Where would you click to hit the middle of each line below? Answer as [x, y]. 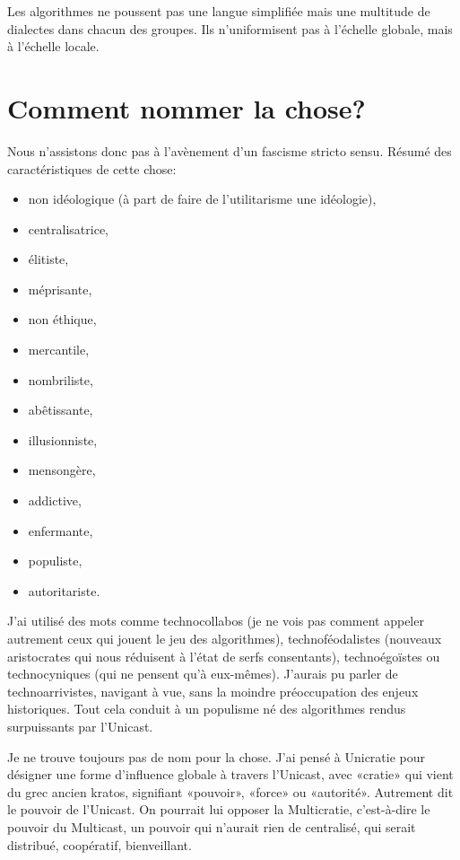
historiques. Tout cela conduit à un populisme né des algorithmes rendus [207, 709]
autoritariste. [64, 590]
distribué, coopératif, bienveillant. [100, 844]
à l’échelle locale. [53, 46]
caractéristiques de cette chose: [92, 168]
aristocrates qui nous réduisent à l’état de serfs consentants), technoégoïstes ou [224, 656]
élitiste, [48, 259]
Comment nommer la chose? [187, 107]
